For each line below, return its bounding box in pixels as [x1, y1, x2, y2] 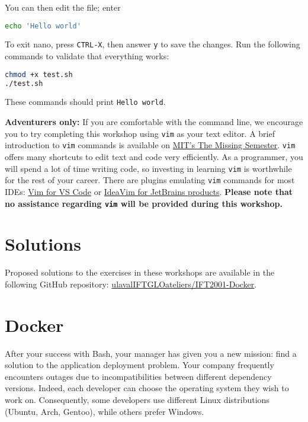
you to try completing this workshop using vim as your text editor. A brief [5, 127, 275, 139]
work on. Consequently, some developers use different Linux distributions [5, 394, 269, 405]
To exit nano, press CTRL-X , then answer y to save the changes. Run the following [5, 38, 300, 50]
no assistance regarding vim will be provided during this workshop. [5, 197, 283, 209]
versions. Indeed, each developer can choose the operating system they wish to [5, 382, 289, 394]
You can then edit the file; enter [5, 1, 121, 13]
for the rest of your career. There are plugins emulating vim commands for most [5, 174, 295, 186]
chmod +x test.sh [5, 70, 73, 79]
